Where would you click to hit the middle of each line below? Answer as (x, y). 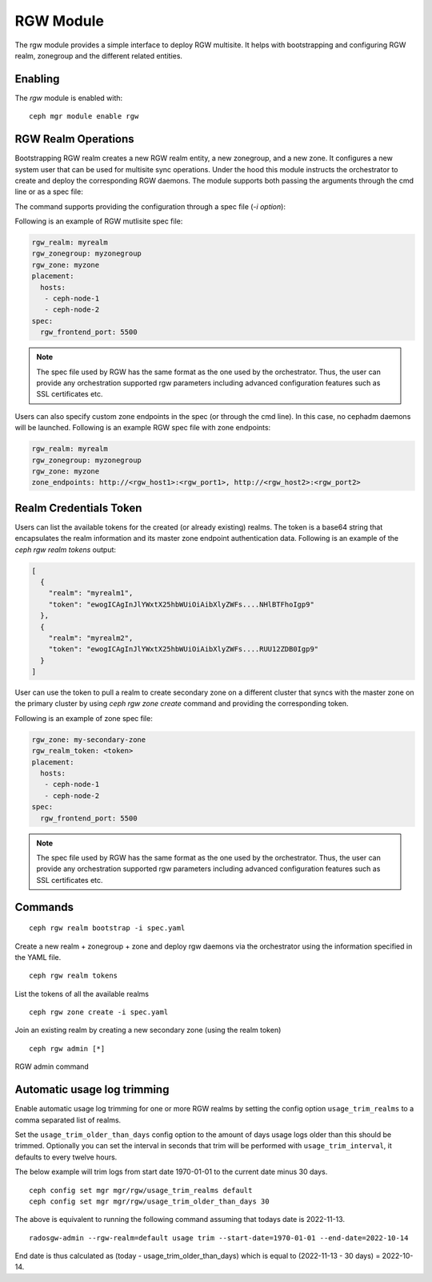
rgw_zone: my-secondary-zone (89, 740)
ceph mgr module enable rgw (84, 117)
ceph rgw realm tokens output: (65, 550)
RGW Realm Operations (75, 139)
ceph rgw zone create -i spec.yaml (99, 1012)
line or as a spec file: (49, 191)
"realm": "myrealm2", (91, 638)
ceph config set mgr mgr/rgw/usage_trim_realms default (141, 1190)
